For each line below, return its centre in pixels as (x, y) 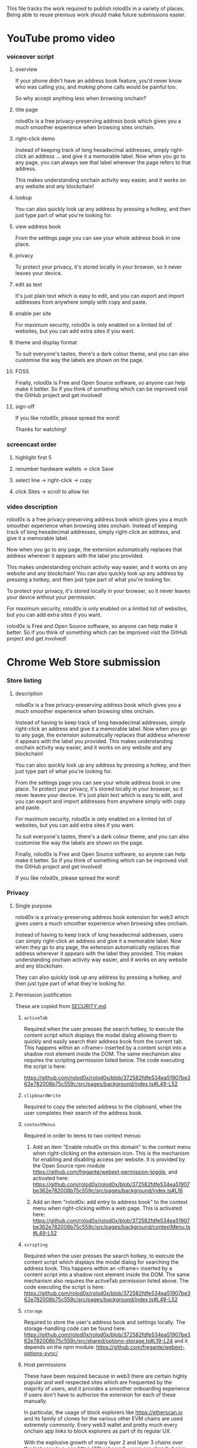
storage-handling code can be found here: (75, 1328)
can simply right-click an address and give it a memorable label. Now (98, 941)
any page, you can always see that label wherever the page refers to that (103, 162)
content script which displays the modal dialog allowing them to (101, 1035)
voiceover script (30, 57)
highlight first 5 (33, 457)
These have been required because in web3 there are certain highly (106, 1376)
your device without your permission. (51, 597)
